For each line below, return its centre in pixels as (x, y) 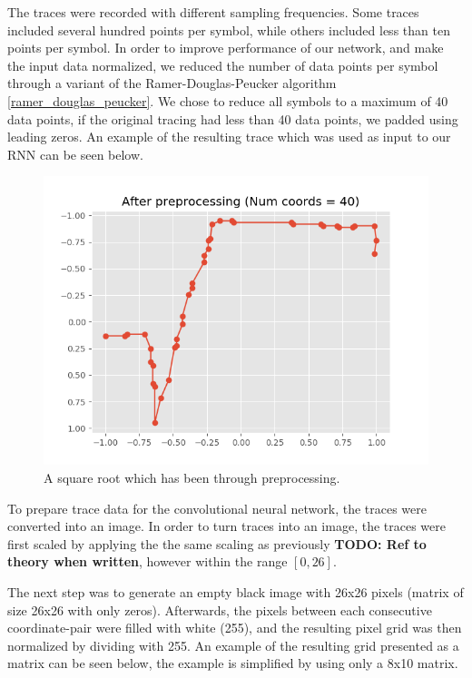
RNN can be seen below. (75, 154)
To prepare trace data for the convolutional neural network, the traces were (217, 508)
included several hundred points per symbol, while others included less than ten (229, 29)
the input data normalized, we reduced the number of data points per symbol (223, 65)
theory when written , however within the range (147, 561)
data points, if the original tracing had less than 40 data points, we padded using (233, 118)
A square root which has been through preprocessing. (192, 477)
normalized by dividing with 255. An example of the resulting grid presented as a (233, 645)
